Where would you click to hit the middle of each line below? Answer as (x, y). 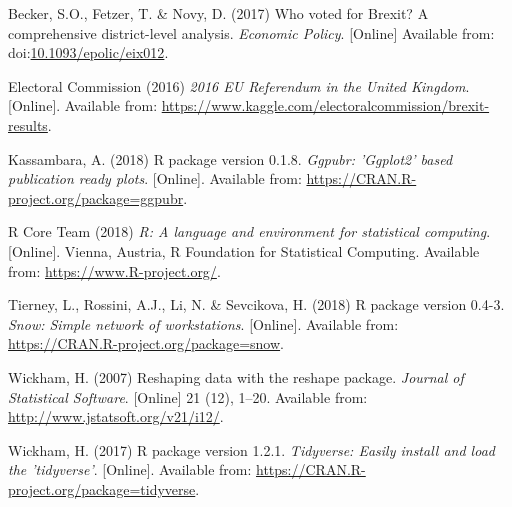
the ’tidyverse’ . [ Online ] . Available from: (130, 469)
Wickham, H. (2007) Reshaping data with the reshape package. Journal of (236, 376)
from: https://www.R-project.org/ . (114, 270)
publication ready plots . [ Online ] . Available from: (155, 178)
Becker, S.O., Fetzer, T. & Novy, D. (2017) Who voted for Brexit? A (218, 13)
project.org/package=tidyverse (102, 488)
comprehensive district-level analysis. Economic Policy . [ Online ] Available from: (251, 32)
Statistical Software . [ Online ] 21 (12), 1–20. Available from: (188, 396)
